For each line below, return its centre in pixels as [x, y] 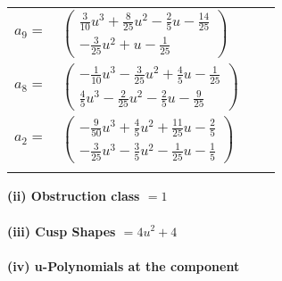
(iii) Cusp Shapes [62, 231]
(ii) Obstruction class [74, 196]
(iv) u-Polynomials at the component [124, 265]
